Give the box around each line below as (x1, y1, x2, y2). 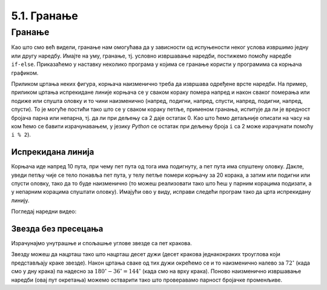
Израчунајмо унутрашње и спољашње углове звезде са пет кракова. (11, 240, 192, 247)
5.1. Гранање (11, 9, 78, 22)
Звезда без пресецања (11, 223, 104, 234)
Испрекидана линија (11, 147, 94, 157)
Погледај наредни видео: (11, 208, 77, 215)
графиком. (11, 69, 39, 76)
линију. (11, 197, 30, 204)
